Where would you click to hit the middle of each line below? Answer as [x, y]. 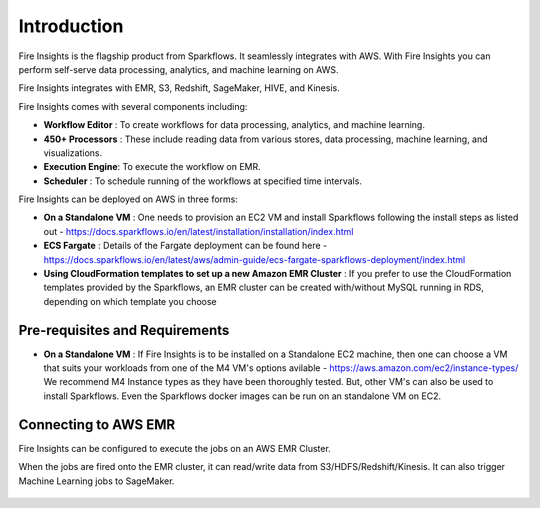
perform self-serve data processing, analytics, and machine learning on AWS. [178, 69]
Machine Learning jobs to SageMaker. [96, 481]
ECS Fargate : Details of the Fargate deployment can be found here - [185, 246]
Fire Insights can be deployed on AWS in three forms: [128, 199]
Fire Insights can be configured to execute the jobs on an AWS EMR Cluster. [175, 448]
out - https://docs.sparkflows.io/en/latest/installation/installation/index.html [198, 231]
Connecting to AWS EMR [97, 424]
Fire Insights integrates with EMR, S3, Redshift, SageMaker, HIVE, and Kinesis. [179, 88]
